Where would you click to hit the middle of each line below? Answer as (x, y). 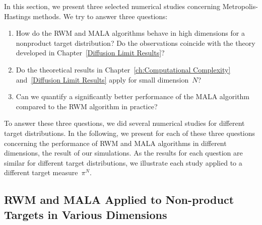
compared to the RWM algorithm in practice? (87, 106)
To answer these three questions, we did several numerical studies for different (124, 123)
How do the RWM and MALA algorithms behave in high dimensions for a (130, 33)
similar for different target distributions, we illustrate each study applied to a (123, 162)
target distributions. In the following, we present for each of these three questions (130, 133)
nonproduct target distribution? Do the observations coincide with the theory (136, 43)
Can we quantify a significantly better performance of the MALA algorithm (133, 96)
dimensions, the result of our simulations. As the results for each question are (123, 153)
